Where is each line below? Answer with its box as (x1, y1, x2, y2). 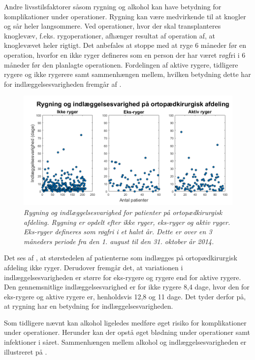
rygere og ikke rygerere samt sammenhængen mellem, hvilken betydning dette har (4, 69, 251, 79)
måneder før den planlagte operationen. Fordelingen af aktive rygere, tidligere (4, 59, 238, 70)
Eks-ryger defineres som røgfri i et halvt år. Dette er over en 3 (24, 226, 212, 237)
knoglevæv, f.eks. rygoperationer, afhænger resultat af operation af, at (4, 30, 216, 40)
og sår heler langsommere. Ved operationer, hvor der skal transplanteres (4, 21, 221, 31)
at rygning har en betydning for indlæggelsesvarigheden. (4, 301, 173, 311)
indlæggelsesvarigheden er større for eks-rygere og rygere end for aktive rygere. (4, 272, 241, 282)
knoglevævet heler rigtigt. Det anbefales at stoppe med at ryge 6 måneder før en (4, 40, 247, 50)
